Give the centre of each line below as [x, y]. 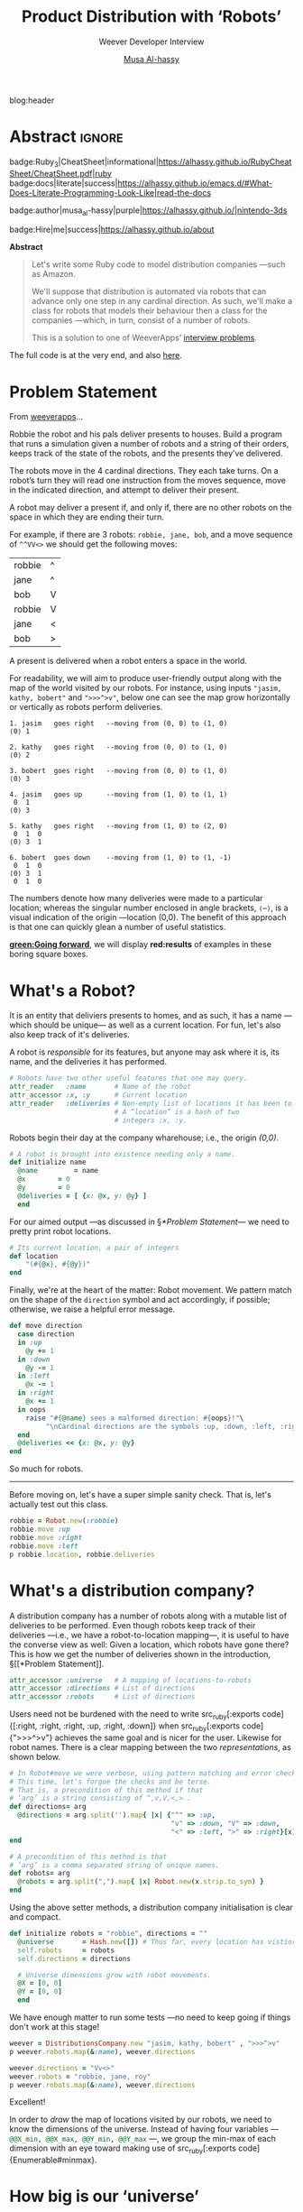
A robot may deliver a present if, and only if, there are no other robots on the [151, 508]
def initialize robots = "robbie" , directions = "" [108, 1933]
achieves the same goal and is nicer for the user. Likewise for [168, 1737]
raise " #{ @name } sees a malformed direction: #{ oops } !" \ [135, 1418]
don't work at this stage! [55, 2027]
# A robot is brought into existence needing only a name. [123, 1154]
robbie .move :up [40, 1530]
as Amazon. [53, 274]
